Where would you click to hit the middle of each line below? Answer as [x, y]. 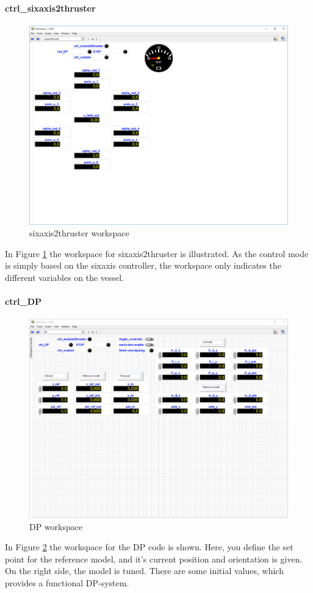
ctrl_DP [23, 301]
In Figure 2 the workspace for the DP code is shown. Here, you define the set [149, 547]
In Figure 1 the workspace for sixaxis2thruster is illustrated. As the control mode [157, 253]
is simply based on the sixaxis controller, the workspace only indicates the [143, 265]
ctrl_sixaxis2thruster [50, 8]
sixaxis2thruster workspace [79, 233]
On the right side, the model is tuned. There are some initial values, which [144, 571]
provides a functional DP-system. [67, 583]
